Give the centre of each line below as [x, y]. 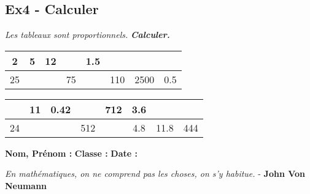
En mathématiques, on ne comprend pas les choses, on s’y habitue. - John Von [155, 173]
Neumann [26, 185]
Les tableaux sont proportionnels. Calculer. [87, 35]
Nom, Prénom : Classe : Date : [71, 153]
